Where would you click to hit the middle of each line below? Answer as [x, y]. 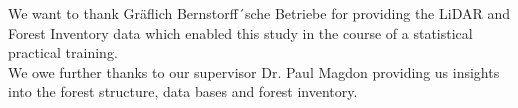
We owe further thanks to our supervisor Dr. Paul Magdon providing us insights [254, 71]
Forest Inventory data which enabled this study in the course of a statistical [240, 32]
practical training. [63, 52]
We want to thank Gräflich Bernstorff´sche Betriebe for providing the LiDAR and [259, 13]
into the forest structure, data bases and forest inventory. [183, 91]
